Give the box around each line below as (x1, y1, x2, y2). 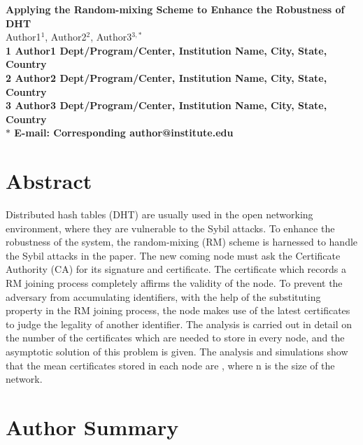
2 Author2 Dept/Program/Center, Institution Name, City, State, (6, 70, 327, 85)
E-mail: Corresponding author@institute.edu (14, 125, 234, 140)
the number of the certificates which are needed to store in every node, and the (6, 330, 345, 345)
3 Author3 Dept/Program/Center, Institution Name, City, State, (6, 98, 327, 113)
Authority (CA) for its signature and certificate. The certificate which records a (6, 262, 346, 276)
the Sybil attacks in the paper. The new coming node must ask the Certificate (6, 248, 341, 262)
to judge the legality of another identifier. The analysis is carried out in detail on (6, 316, 353, 331)
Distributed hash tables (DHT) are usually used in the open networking (6, 207, 313, 222)
